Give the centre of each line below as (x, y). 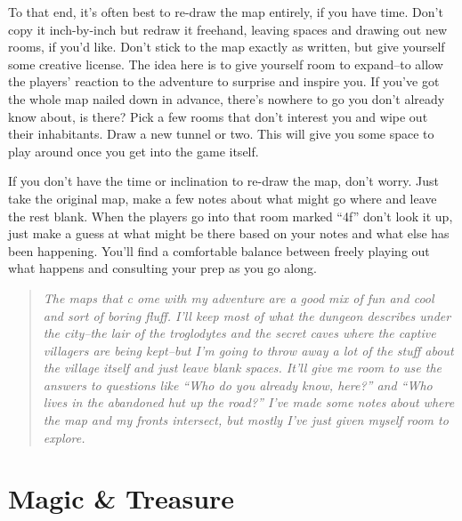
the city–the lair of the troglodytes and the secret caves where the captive (239, 333)
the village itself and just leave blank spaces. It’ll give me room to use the (242, 368)
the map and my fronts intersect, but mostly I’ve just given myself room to (246, 420)
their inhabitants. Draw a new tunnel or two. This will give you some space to (221, 134)
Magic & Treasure (122, 498)
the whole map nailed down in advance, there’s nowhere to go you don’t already (227, 98)
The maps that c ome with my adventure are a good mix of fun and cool (239, 297)
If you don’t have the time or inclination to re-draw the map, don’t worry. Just (223, 181)
